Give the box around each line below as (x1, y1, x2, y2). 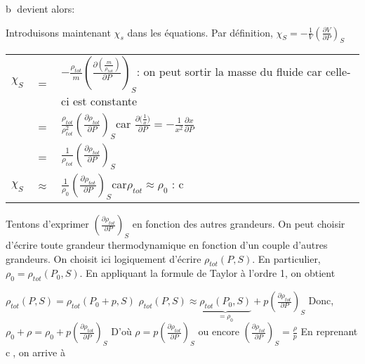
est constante (72, 92, 138, 109)
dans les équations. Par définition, (127, 25, 273, 39)
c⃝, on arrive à (6, 345, 65, 360)
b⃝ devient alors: (6, 1, 75, 15)
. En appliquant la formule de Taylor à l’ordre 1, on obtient (79, 266, 336, 280)
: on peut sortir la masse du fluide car (136, 63, 322, 80)
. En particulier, (252, 251, 321, 266)
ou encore (198, 324, 239, 339)
